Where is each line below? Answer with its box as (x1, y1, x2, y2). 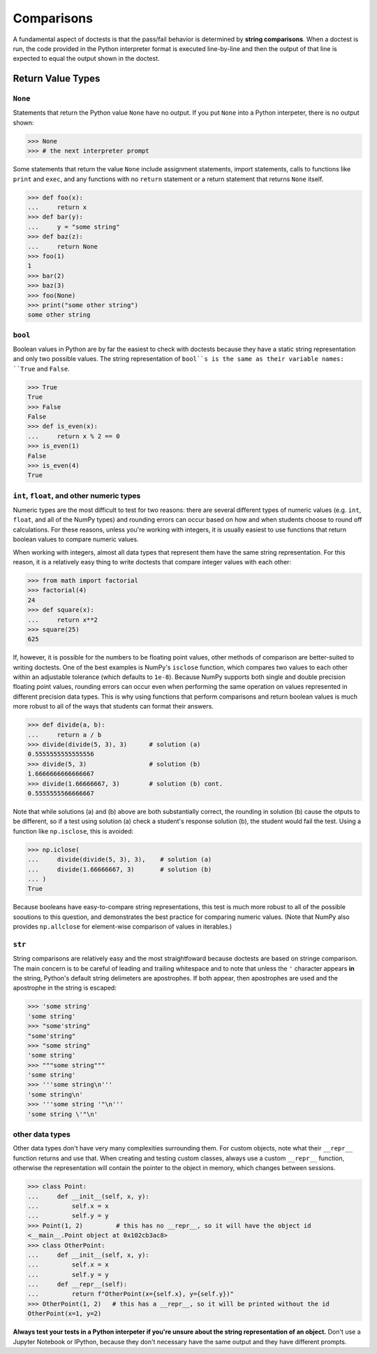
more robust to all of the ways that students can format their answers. (13, 702, 214, 711)
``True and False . (13, 364, 70, 373)
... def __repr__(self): (27, 1281, 128, 1288)
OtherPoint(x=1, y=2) (27, 1310, 102, 1318)
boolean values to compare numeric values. (13, 535, 139, 543)
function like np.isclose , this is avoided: (13, 827, 134, 835)
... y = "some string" (27, 222, 120, 231)
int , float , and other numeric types (13, 490, 141, 500)
